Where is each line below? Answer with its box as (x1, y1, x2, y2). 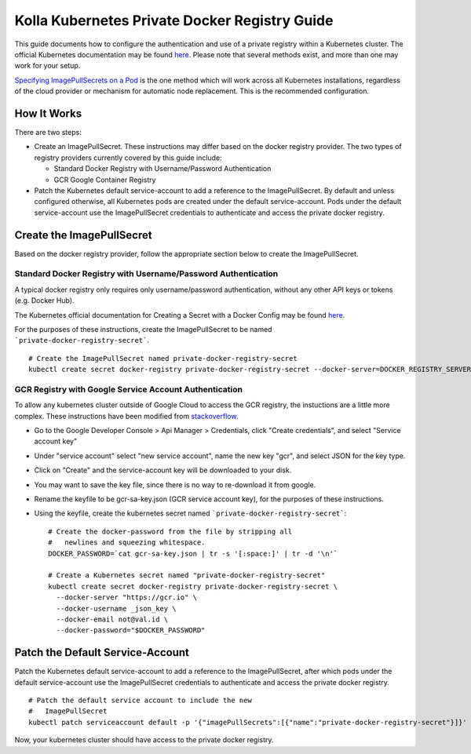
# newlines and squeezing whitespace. (48, 538, 206, 547)
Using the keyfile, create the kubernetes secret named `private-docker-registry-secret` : (34, 508, 347, 518)
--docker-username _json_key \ (56, 604, 177, 613)
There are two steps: (14, 128, 82, 137)
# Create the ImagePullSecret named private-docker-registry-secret (28, 354, 298, 362)
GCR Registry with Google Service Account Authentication (14, 384, 243, 395)
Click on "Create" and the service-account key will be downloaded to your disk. (34, 465, 292, 475)
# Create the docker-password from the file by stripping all (48, 526, 293, 536)
